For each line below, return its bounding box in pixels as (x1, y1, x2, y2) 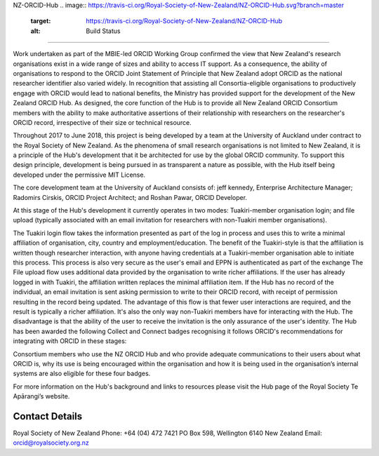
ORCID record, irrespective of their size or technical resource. (13, 118, 192, 126)
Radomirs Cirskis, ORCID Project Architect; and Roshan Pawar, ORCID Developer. (13, 193, 248, 201)
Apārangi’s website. (13, 392, 70, 401)
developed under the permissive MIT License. (13, 170, 146, 179)
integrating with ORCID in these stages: (13, 337, 127, 345)
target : (30, 17, 51, 25)
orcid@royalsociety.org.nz (13, 438, 89, 447)
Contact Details (13, 410, 83, 422)
